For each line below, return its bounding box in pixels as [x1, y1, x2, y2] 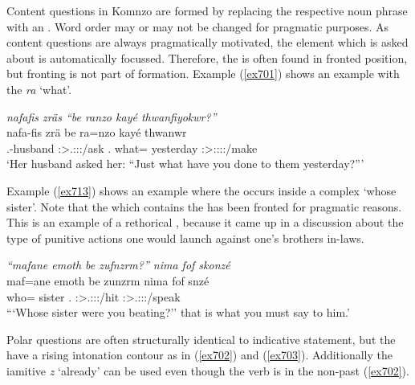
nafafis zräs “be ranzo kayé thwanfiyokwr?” [6, 108, 217, 125]
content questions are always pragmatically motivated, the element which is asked [6, 34, 409, 51]
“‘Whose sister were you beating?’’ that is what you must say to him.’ [6, 304, 350, 321]
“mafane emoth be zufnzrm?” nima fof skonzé [6, 256, 230, 273]
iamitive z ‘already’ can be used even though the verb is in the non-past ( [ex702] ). [6, 362, 409, 379]
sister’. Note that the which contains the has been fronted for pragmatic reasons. [6, 198, 402, 215]
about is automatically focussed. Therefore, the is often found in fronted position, [6, 49, 408, 66]
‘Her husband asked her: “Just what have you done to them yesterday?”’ [6, 155, 364, 172]
